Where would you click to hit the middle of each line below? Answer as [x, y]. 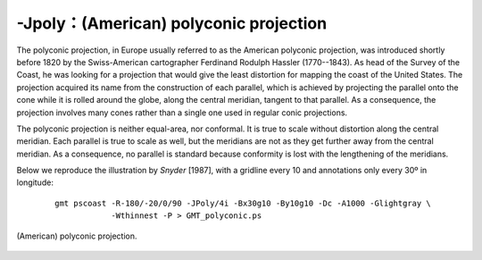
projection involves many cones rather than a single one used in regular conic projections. [182, 113]
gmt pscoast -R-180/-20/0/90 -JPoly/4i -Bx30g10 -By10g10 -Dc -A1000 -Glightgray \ [243, 203]
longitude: [35, 182]
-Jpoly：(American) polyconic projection [172, 23]
